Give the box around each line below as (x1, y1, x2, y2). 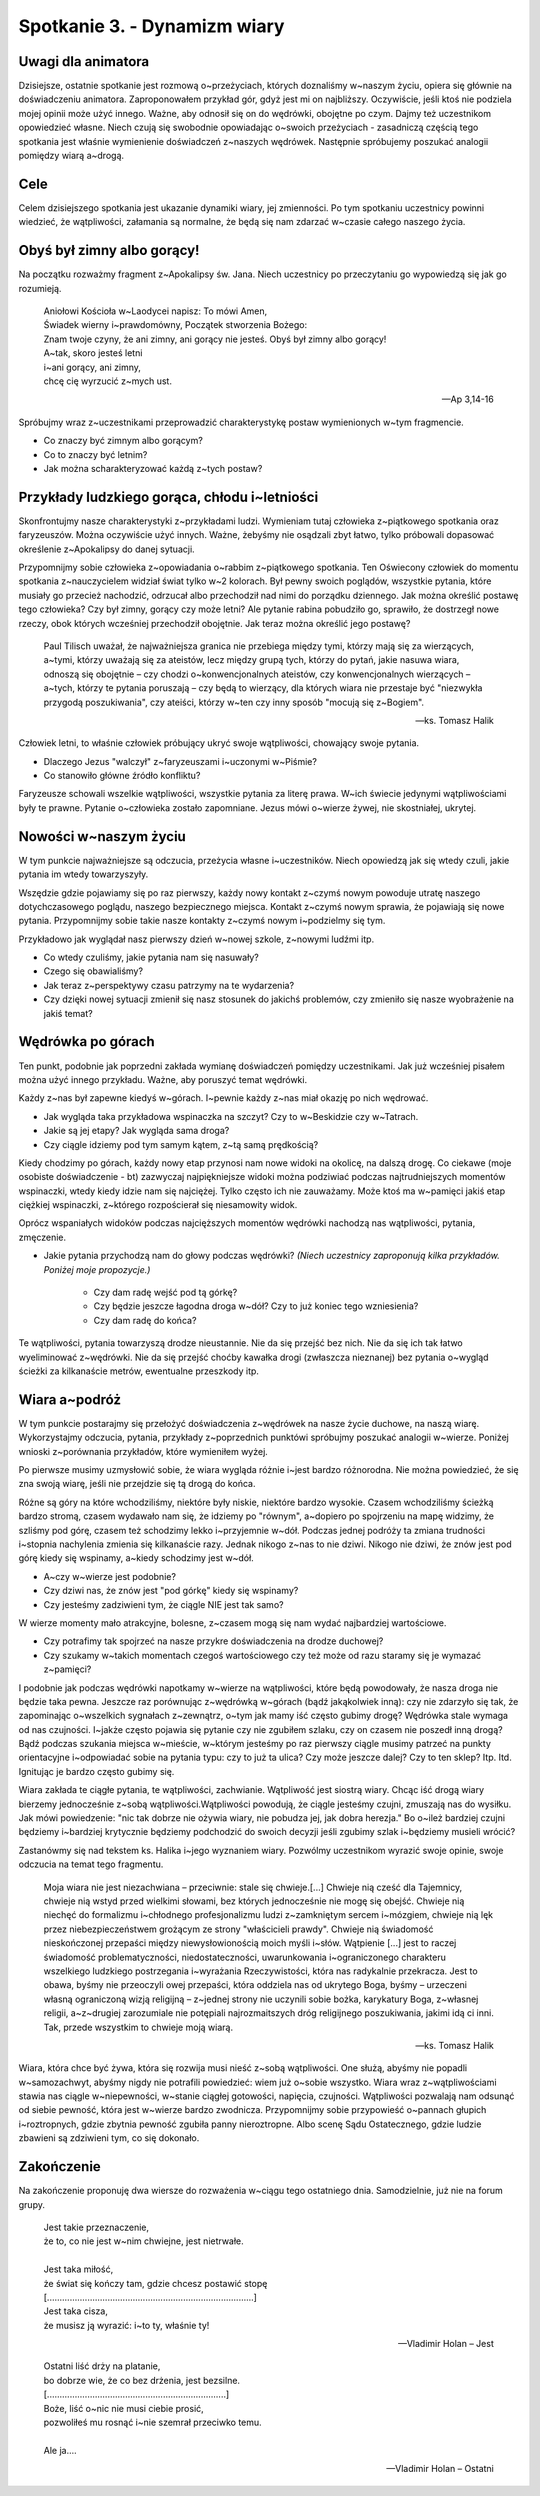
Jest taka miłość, (43, 2263, 114, 2275)
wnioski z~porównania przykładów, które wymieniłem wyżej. (18, 1445, 269, 1457)
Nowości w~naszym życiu (18, 828, 187, 845)
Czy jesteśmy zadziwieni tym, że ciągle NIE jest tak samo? (43, 1598, 284, 1610)
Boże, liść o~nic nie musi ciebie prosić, (43, 2402, 204, 2414)
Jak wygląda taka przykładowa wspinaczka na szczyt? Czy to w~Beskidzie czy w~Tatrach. (43, 1110, 419, 1122)
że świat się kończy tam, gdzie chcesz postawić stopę (43, 2277, 268, 2289)
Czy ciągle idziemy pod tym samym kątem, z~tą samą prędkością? (43, 1138, 319, 1150)
